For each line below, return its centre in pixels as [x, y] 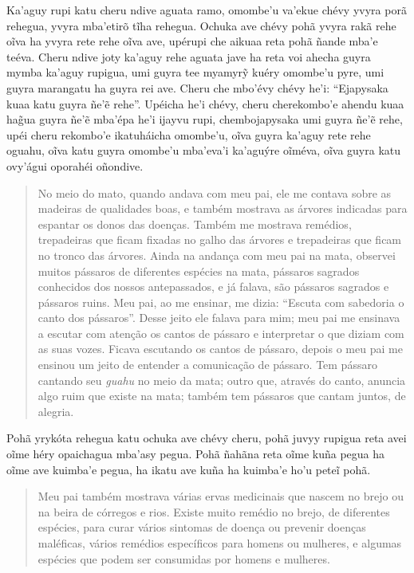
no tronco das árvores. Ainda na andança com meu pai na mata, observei [217, 255]
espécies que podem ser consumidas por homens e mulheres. [184, 558]
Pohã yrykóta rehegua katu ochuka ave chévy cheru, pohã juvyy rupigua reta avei [207, 438]
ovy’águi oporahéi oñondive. [75, 165]
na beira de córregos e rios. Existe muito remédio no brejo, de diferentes [214, 511]
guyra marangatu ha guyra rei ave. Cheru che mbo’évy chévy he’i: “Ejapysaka [197, 87]
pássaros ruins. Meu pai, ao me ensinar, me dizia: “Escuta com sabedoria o [221, 302]
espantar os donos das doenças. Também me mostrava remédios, [195, 224]
